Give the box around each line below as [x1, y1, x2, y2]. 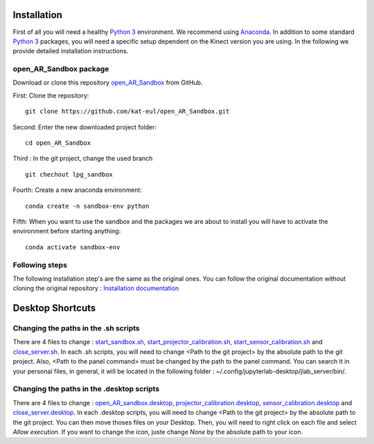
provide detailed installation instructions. [12, 47, 129, 55]
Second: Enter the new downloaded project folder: [12, 123, 157, 131]
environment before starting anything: [12, 227, 121, 236]
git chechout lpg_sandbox [25, 170, 114, 178]
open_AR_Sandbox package [12, 64, 109, 74]
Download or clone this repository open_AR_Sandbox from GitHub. [12, 78, 203, 87]
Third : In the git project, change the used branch [12, 154, 153, 163]
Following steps [12, 260, 67, 269]
